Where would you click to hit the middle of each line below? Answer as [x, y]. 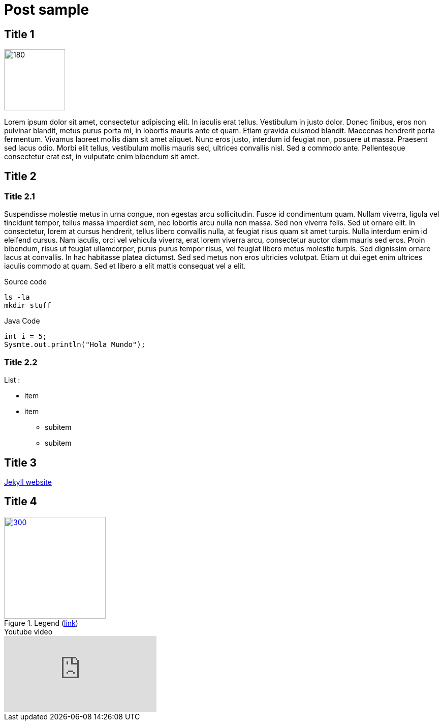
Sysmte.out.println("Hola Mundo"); [75, 345]
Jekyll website [28, 482]
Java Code [22, 321]
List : [12, 380]
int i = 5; [26, 337]
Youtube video [28, 631]
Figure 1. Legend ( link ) [41, 623]
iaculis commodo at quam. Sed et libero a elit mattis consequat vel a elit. [125, 266]
